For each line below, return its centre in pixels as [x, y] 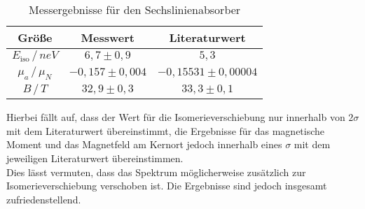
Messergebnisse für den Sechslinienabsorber [135, 9]
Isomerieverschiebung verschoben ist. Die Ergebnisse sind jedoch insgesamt [167, 186]
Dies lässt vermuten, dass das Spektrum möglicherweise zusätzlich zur [156, 172]
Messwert [108, 37]
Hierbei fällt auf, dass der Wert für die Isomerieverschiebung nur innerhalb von [176, 117]
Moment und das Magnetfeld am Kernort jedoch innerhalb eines [144, 144]
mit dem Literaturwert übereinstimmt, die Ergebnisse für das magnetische [166, 130]
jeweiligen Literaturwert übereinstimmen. [95, 158]
